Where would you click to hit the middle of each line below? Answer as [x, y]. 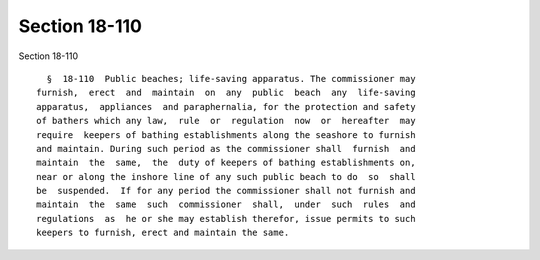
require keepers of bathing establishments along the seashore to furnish [226, 134]
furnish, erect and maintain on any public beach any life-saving [226, 93]
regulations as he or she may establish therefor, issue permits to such [226, 218]
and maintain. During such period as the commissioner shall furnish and [226, 148]
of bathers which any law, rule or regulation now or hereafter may [226, 121]
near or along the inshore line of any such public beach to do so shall [226, 176]
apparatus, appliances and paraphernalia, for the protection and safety [226, 106]
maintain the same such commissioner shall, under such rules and [226, 204]
